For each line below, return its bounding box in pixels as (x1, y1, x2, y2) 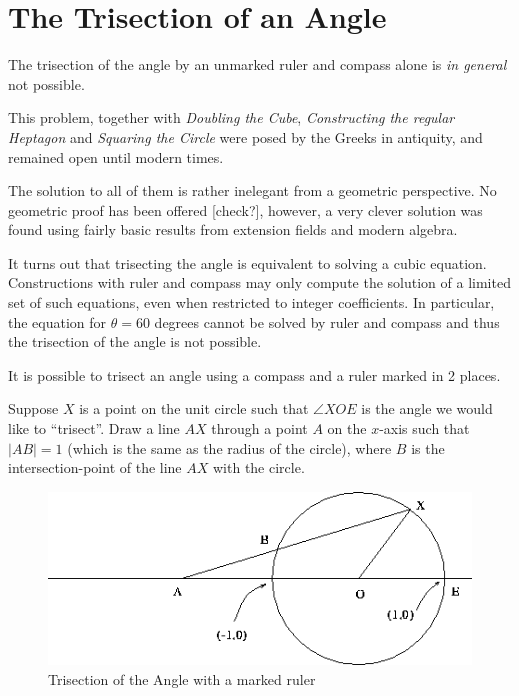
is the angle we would (361, 398, 493, 419)
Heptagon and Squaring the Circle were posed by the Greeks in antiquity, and (8, 126, 483, 147)
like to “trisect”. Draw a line (8, 418, 180, 439)
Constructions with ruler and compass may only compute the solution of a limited (8, 272, 511, 293)
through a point (211, 418, 308, 439)
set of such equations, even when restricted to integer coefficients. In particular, (8, 292, 495, 313)
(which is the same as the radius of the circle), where (67, 437, 392, 458)
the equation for (8, 311, 107, 332)
